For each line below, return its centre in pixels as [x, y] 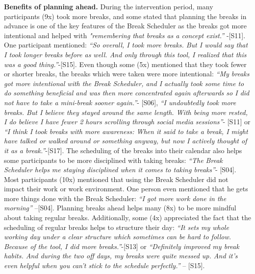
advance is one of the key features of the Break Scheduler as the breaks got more [125, 26]
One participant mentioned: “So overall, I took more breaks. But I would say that [126, 45]
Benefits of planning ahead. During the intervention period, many [109, 6]
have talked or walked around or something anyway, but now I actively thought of [126, 141]
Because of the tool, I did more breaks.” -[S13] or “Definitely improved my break [122, 246]
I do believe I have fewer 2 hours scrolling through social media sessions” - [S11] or [127, 122]
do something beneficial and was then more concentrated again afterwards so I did [127, 93]
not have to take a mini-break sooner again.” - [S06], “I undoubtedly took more [120, 102]
